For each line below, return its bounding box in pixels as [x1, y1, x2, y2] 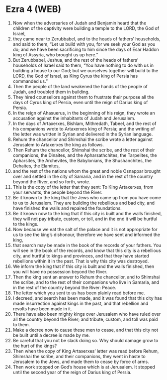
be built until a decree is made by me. [12, 332, 90, 338]
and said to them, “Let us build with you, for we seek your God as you [12, 41, 156, 47]
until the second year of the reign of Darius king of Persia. [12, 369, 132, 375]
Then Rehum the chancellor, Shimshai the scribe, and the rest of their [12, 147, 155, 153]
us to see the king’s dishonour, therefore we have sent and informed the [12, 232, 161, 238]
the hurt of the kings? [12, 343, 57, 349]
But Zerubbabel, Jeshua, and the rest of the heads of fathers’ [12, 57, 139, 63]
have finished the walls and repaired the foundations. [12, 205, 122, 211]
